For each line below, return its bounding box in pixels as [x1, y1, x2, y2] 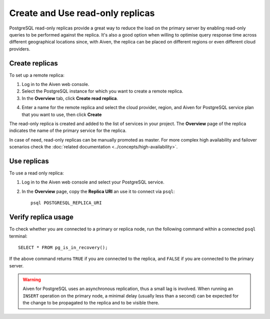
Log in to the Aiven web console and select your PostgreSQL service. [21, 179, 164, 185]
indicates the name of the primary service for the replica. [9, 127, 127, 133]
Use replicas [9, 156, 49, 165]
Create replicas [9, 59, 58, 67]
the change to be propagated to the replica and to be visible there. [22, 300, 159, 306]
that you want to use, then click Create [21, 111, 102, 117]
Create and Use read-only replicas [9, 7, 155, 18]
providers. [9, 45, 30, 52]
